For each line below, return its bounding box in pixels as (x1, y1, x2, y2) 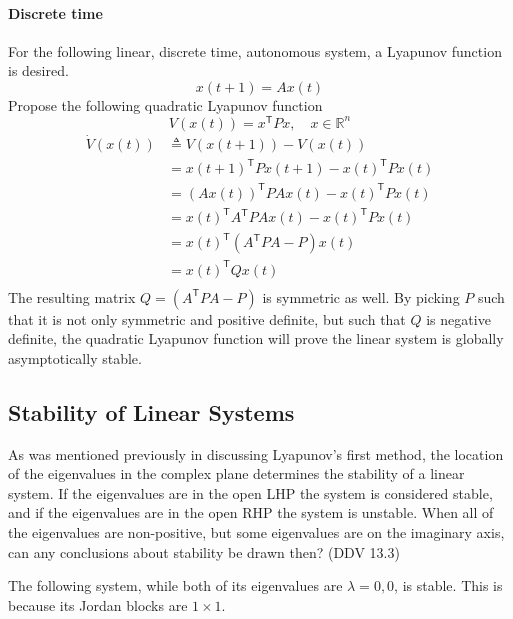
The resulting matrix (8, 286, 136, 307)
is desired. (8, 60, 69, 81)
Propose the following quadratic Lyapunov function (8, 94, 323, 115)
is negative (426, 308, 491, 329)
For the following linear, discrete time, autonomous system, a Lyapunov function (8, 40, 502, 61)
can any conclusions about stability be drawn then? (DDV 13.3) (8, 541, 400, 562)
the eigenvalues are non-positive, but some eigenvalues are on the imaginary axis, (8, 521, 505, 542)
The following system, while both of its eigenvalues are (8, 575, 343, 596)
